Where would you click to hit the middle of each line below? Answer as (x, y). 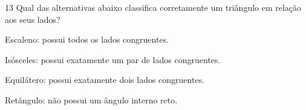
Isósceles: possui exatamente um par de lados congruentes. (113, 59)
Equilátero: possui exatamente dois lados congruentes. (105, 80)
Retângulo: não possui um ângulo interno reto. (91, 99)
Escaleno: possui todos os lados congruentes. (87, 39)
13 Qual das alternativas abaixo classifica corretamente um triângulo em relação (153, 7)
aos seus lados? (33, 19)
